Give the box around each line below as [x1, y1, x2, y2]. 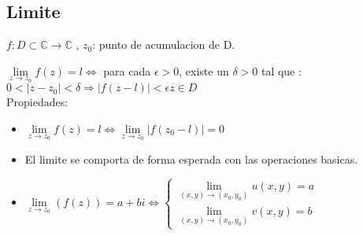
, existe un [179, 62, 229, 79]
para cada [103, 62, 151, 79]
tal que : [261, 62, 302, 79]
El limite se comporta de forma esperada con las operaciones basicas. [24, 150, 358, 167]
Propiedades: [6, 94, 69, 110]
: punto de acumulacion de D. [92, 36, 235, 53]
